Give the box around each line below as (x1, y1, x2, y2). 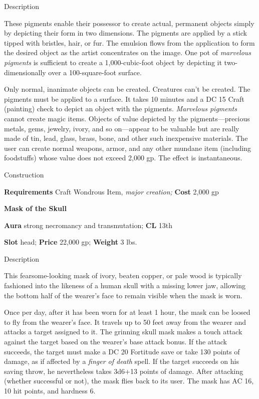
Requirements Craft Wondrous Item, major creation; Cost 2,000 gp (4, 186, 219, 196)
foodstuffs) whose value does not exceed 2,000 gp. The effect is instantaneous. (4, 152, 242, 163)
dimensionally (4, 67, 46, 77)
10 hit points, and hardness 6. (4, 385, 96, 395)
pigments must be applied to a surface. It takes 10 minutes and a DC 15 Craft (4, 93, 244, 104)
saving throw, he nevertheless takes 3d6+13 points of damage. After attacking (4, 365, 243, 376)
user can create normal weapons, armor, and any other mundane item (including (4, 142, 251, 153)
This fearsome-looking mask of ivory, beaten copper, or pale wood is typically (4, 270, 242, 281)
